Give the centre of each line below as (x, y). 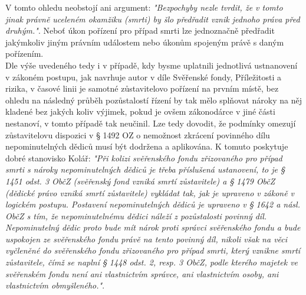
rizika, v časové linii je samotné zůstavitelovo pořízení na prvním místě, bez (142, 88)
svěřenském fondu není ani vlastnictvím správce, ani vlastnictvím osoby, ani (142, 273)
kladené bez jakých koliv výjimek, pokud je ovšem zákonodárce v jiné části (140, 111)
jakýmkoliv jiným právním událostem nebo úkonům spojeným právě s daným (145, 42)
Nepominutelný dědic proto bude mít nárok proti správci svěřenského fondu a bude (153, 227)
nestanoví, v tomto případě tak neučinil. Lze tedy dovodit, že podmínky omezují (151, 123)
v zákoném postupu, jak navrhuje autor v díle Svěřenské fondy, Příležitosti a (144, 77)
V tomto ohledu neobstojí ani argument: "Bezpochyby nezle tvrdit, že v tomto (144, 7)
